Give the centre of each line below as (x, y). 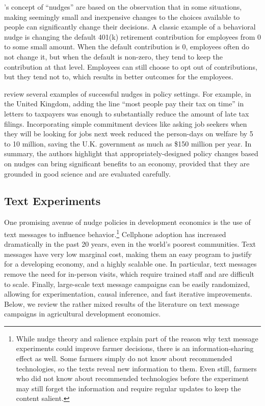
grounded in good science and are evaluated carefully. (87, 173)
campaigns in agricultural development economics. (83, 314)
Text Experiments (52, 201)
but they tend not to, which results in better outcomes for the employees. (119, 77)
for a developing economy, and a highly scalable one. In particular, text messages (130, 264)
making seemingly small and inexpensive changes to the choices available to (122, 17)
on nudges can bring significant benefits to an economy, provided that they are (127, 163)
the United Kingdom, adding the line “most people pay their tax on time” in (124, 104)
